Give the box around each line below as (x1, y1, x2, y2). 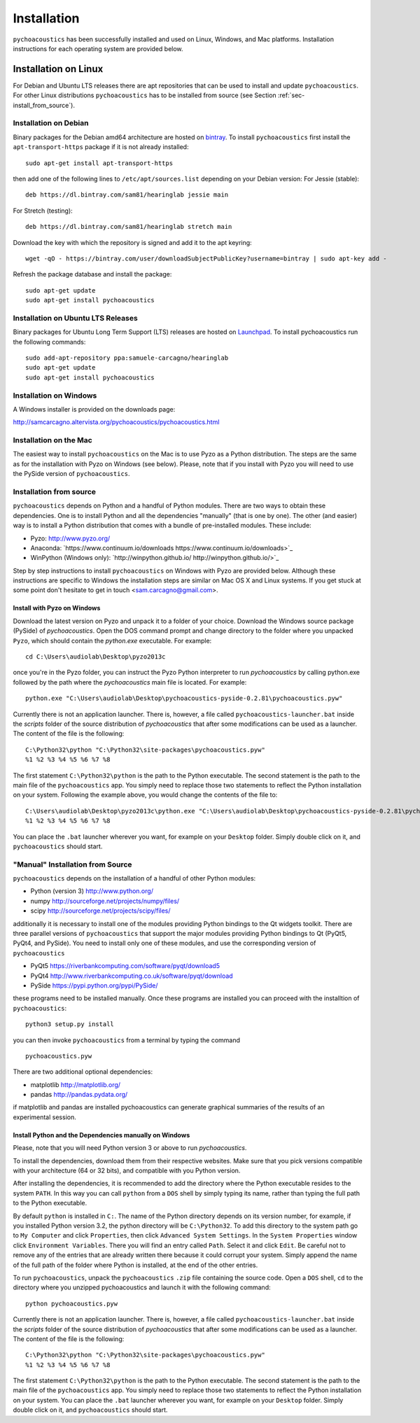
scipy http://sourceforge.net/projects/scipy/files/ (30, 906, 171, 915)
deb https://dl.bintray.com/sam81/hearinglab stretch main (25, 223, 232, 231)
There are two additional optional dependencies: (13, 1067, 153, 1076)
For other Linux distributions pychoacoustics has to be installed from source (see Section (13, 91, 276, 99)
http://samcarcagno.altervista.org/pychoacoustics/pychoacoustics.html (13, 418, 220, 426)
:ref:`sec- (277, 91, 305, 99)
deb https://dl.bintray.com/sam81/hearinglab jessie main (25, 191, 229, 199)
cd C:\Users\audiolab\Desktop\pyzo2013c (25, 653, 166, 661)
